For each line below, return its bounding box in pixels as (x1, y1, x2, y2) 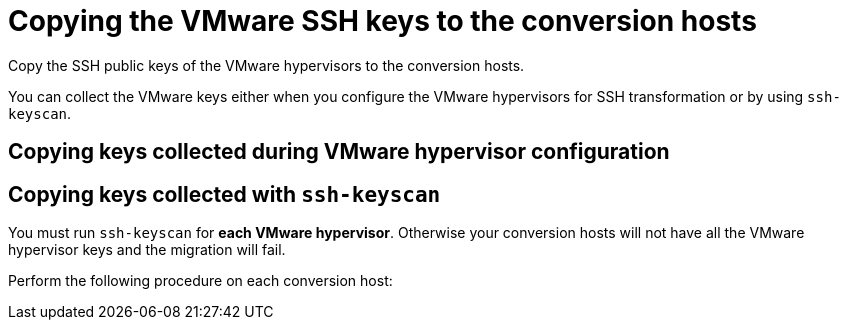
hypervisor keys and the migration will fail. (8, 241, 286, 259)
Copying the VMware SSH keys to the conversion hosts (8, 4, 757, 38)
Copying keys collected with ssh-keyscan (8, 181, 441, 207)
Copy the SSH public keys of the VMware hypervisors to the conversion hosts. (8, 56, 525, 74)
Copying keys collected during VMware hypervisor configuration (8, 139, 670, 165)
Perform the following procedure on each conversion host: (8, 272, 393, 290)
